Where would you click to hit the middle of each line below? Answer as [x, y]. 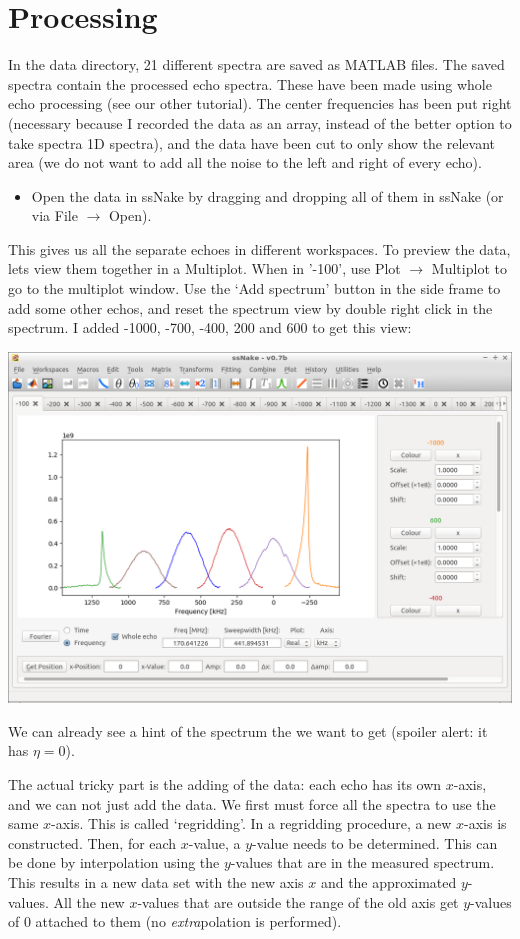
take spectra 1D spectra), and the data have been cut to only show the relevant [252, 142]
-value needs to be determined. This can [375, 842]
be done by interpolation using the [114, 862]
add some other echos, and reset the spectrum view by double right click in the [250, 307]
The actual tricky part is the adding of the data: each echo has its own [225, 784]
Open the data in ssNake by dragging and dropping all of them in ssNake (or [267, 195]
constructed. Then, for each [92, 842]
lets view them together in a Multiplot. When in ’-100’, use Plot [204, 268]
